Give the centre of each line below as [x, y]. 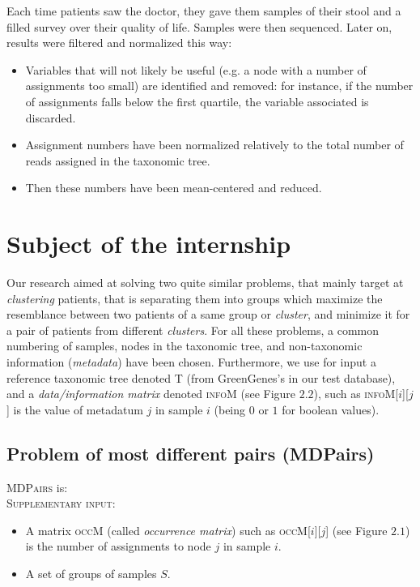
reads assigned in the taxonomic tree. [118, 160]
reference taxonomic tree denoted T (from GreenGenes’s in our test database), [201, 377]
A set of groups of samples [91, 573]
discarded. [51, 117]
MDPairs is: [37, 487]
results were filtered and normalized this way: [119, 43]
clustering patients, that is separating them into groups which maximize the [195, 298]
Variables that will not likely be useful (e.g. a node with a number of [196, 69]
